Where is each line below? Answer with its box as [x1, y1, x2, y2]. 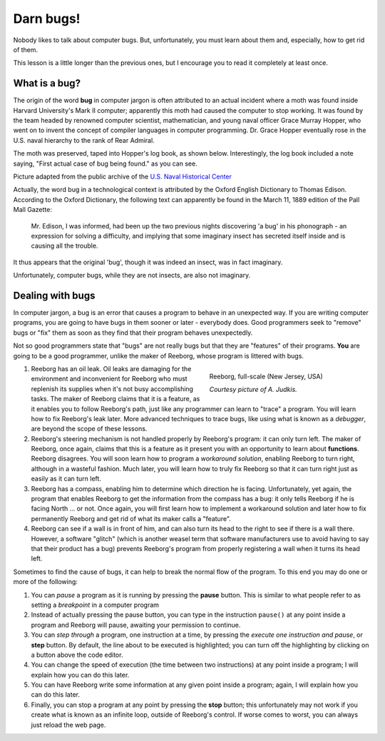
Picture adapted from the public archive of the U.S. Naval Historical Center [13, 172, 232, 181]
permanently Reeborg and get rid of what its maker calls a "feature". [31, 514, 232, 523]
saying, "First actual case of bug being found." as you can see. [13, 159, 197, 168]
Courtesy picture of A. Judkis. [209, 385, 297, 394]
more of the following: [13, 578, 78, 586]
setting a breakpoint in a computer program [31, 600, 160, 609]
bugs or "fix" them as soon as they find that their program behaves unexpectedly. [13, 328, 253, 337]
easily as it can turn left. [31, 475, 101, 483]
